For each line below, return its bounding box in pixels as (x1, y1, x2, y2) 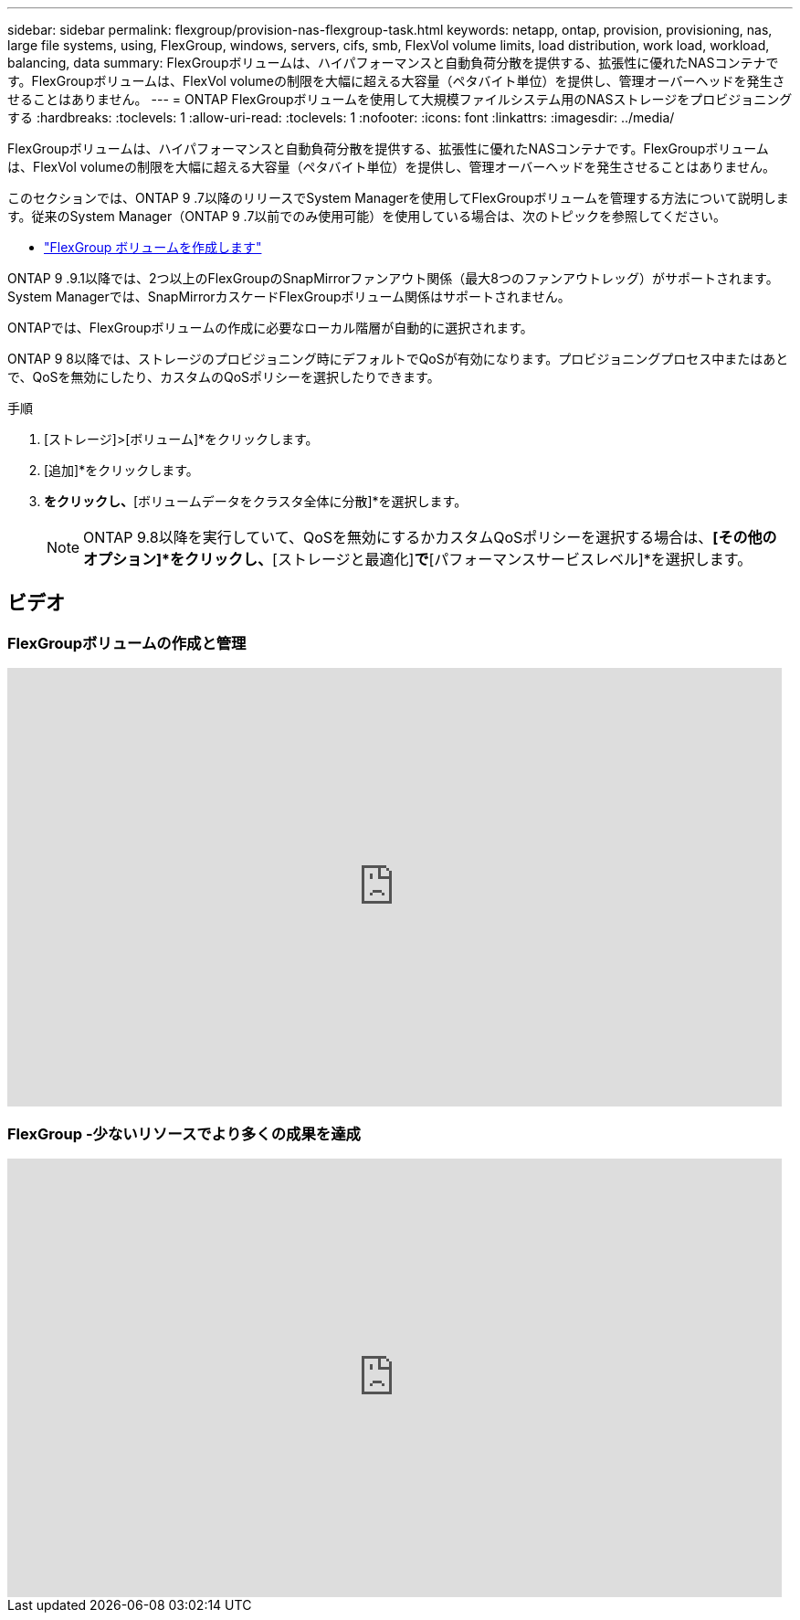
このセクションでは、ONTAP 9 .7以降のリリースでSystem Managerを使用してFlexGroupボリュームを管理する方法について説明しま (7, 190, 789, 206)
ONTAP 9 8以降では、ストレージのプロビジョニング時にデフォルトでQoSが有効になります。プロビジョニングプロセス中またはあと (7, 351, 789, 366)
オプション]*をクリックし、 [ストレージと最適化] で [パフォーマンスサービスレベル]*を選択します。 (83, 550, 753, 568)
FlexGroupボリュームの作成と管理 (7, 633, 247, 652)
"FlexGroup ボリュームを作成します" (44, 239, 262, 255)
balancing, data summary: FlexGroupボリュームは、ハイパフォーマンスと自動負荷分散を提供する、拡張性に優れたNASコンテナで (7, 55, 779, 70)
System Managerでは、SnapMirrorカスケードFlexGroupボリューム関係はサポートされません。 (7, 289, 571, 304)
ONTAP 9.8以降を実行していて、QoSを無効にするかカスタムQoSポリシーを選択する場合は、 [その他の (83, 528, 777, 546)
